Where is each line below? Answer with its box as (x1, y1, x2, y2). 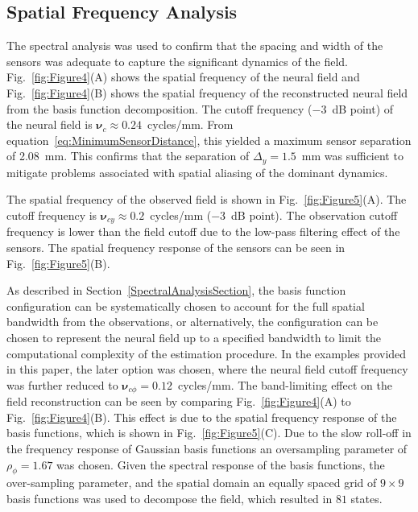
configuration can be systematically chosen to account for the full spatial (6, 297, 365, 314)
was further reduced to (6, 376, 118, 393)
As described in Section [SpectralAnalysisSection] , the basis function (6, 282, 346, 299)
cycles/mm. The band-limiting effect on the (177, 376, 392, 393)
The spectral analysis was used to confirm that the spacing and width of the (6, 37, 383, 54)
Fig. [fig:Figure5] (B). (6, 254, 110, 271)
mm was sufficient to (301, 147, 404, 164)
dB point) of (332, 100, 394, 117)
